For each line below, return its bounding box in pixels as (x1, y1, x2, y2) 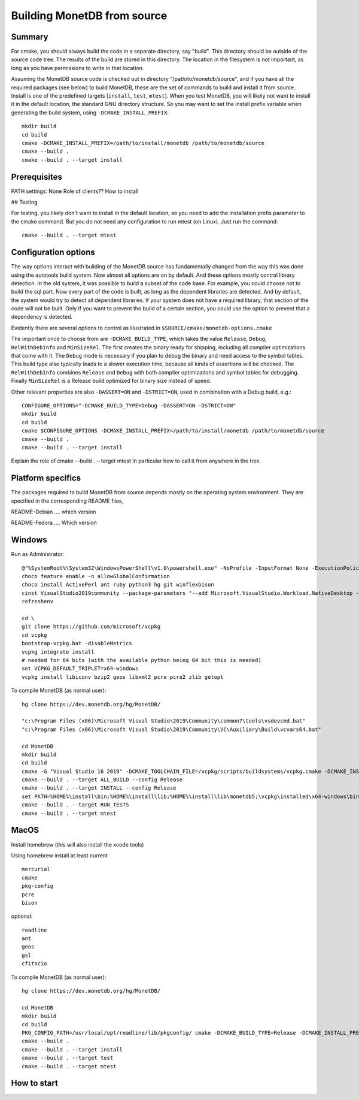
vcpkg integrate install (22, 648, 95, 655)
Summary (11, 32, 48, 42)
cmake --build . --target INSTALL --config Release (22, 785, 177, 791)
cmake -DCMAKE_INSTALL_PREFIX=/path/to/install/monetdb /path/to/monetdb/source (22, 140, 265, 146)
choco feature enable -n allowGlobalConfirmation (22, 573, 171, 580)
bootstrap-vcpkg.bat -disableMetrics (22, 640, 133, 647)
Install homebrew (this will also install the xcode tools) (11, 841, 144, 848)
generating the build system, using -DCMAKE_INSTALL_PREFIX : (11, 108, 169, 116)
